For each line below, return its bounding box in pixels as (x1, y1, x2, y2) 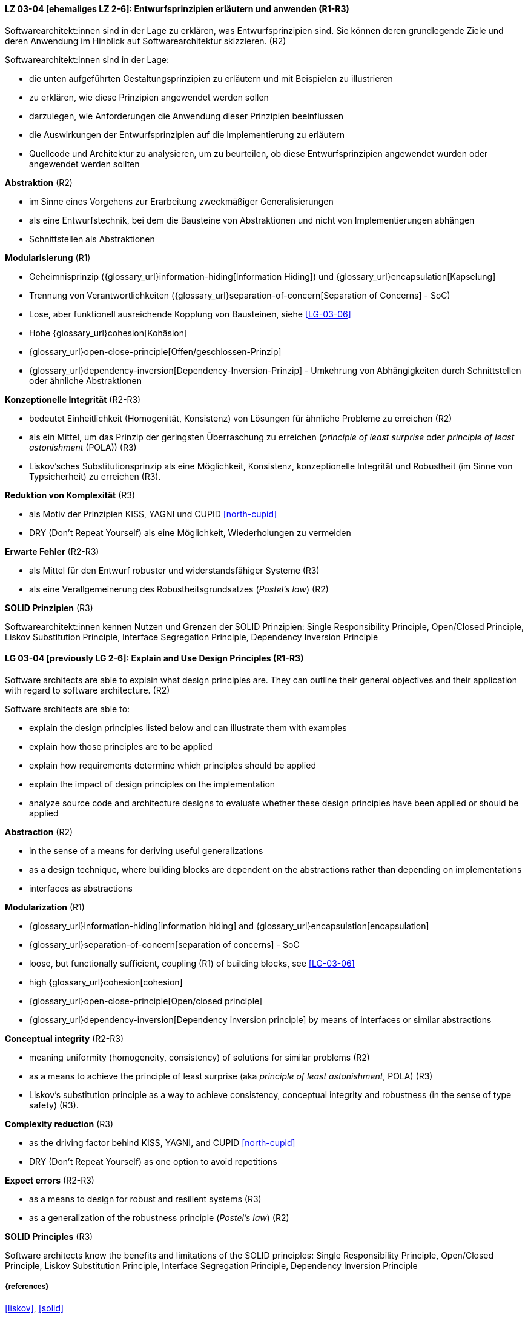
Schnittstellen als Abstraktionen (29, 233, 155, 244)
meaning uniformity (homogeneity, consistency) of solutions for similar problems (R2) (29, 1051, 370, 1062)
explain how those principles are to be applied (29, 741, 213, 752)
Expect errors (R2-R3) (5, 1174, 94, 1185)
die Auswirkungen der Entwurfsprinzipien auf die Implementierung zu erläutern (29, 129, 345, 140)
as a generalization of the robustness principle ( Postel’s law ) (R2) (29, 1212, 289, 1223)
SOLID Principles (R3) (5, 1231, 93, 1242)
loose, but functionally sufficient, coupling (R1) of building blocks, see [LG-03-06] (29, 958, 355, 969)
